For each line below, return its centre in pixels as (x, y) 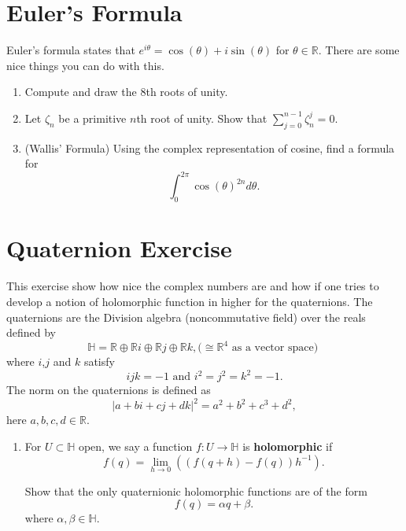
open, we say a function (135, 446)
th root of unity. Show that (202, 118)
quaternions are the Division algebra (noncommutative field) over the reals (186, 317)
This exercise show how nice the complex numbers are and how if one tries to (193, 286)
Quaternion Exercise (119, 248)
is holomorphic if (288, 446)
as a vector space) (275, 348)
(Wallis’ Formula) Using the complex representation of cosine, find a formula (210, 147)
